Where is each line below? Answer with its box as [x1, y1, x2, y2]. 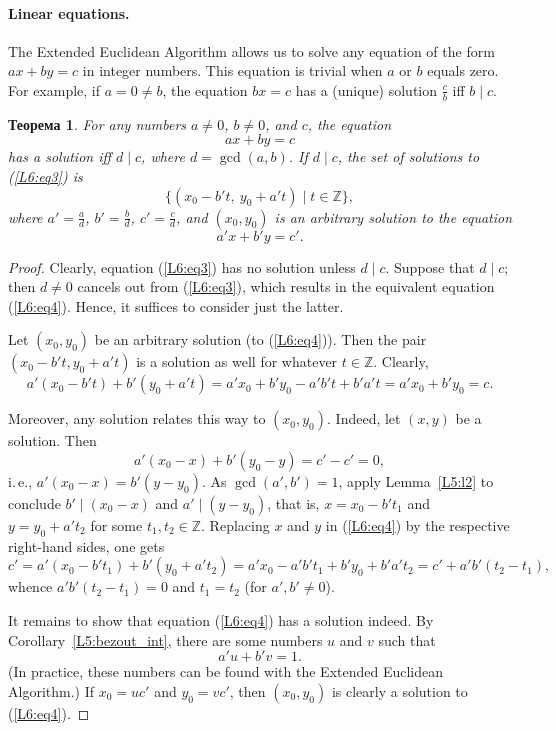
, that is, [267, 492, 320, 513]
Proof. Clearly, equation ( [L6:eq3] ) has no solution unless [8, 256, 356, 277]
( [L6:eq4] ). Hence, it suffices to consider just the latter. [8, 295, 344, 316]
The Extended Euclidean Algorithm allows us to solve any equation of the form [8, 40, 495, 61]
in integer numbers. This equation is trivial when [82, 60, 383, 81]
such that [378, 629, 436, 650]
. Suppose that [385, 256, 475, 277]
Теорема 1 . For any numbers [8, 113, 187, 134]
